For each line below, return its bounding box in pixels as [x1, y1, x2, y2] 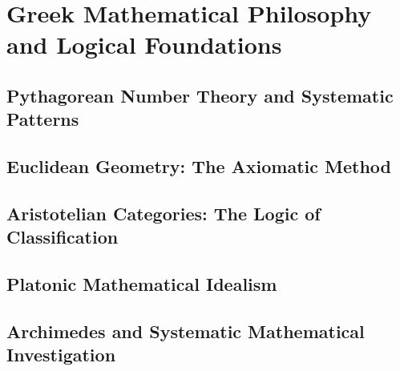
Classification [6, 224, 119, 249]
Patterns [6, 107, 79, 131]
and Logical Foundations [6, 28, 282, 61]
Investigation [6, 342, 116, 367]
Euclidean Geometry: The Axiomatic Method [6, 154, 392, 179]
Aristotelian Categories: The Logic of [6, 200, 321, 225]
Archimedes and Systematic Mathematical [6, 318, 365, 343]
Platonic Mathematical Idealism [6, 272, 277, 296]
